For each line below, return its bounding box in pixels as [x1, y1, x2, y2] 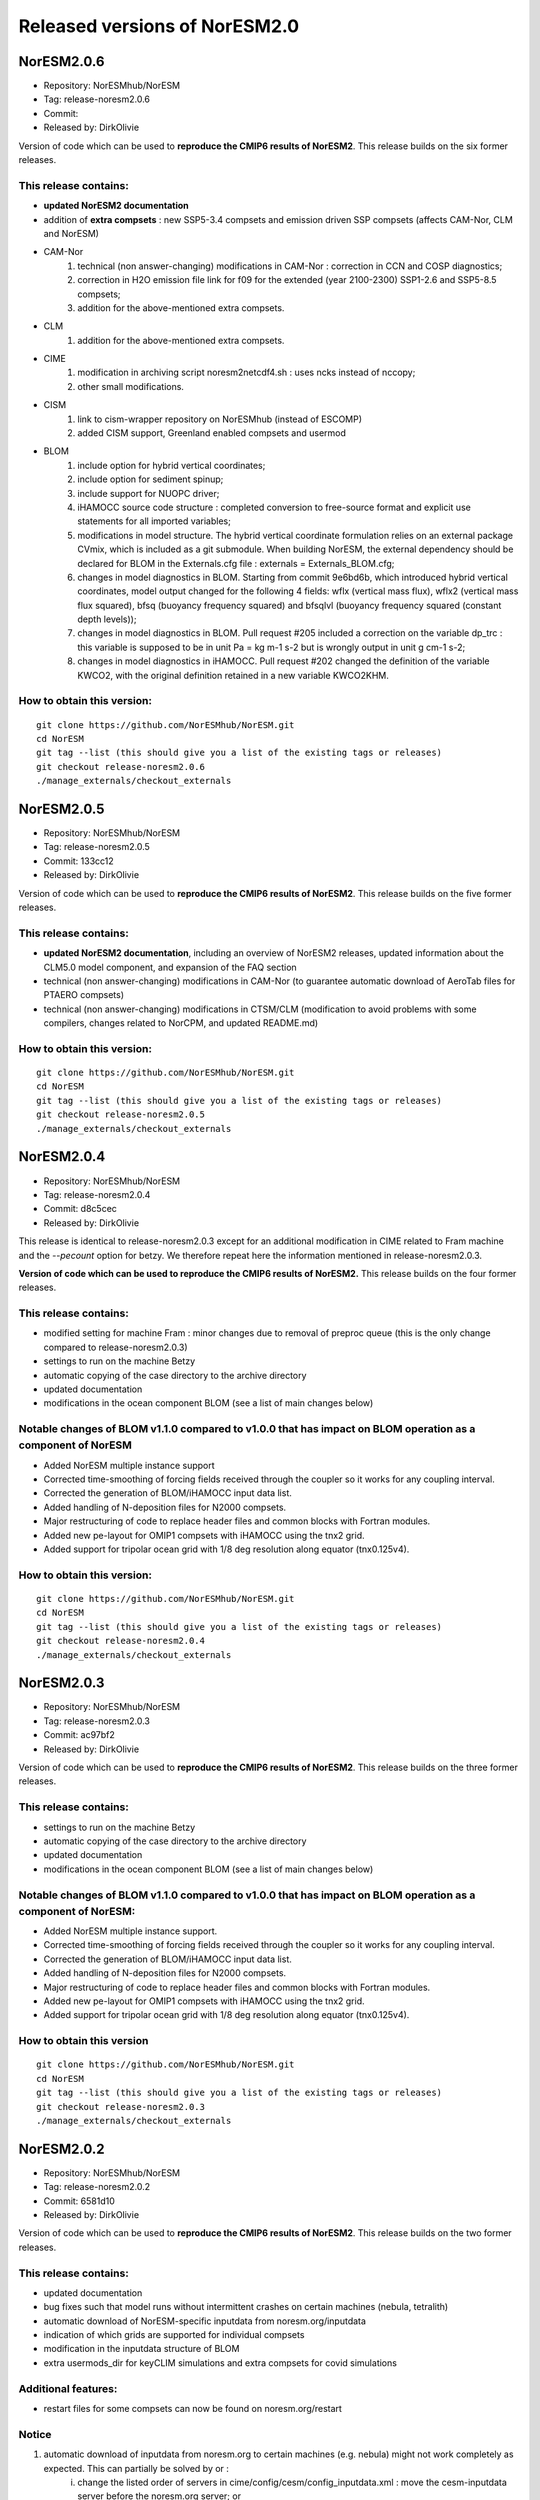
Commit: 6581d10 [43, 2195, 115, 2207]
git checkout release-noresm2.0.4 [36, 1635, 205, 1647]
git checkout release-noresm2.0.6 [36, 761, 205, 772]
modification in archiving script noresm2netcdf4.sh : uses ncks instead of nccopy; [77, 366, 416, 379]
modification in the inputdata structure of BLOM [43, 2343, 240, 2355]
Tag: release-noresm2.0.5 [43, 841, 150, 853]
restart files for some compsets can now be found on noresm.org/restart [43, 2403, 342, 2415]
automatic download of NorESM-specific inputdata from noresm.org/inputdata [43, 2315, 367, 2327]
